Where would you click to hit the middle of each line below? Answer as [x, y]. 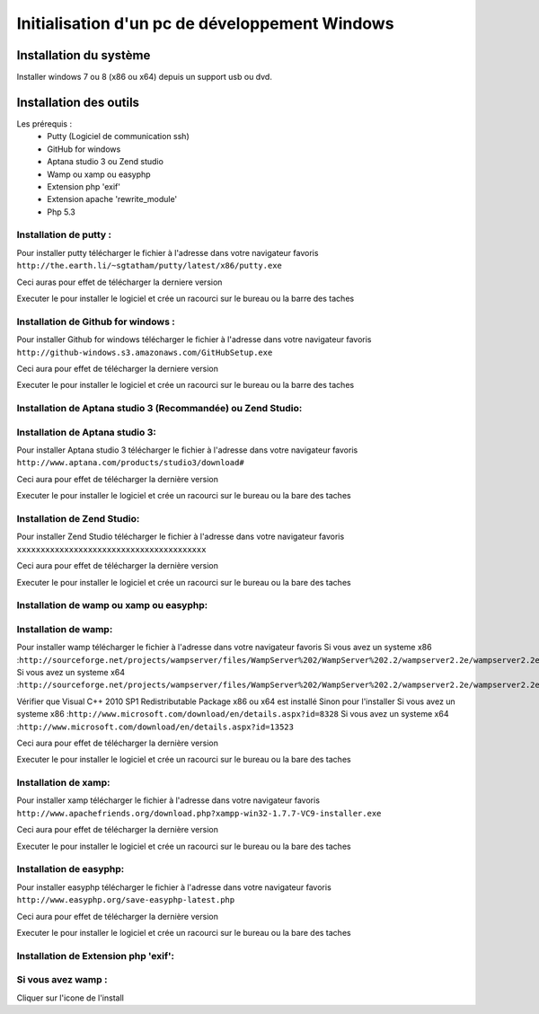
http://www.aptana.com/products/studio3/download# [130, 463]
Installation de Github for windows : [96, 322]
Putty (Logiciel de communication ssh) [118, 137]
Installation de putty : [64, 235]
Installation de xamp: [63, 783]
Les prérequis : [44, 123]
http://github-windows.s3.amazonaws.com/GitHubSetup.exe [145, 352]
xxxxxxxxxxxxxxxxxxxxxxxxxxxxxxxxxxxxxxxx [111, 549]
